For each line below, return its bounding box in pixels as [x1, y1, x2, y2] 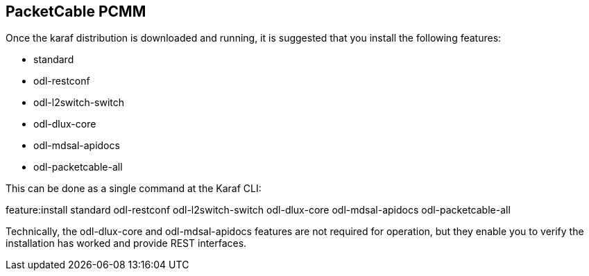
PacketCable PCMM [6, 3, 146, 20]
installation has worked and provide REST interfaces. [6, 237, 247, 250]
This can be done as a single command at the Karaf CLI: [6, 182, 262, 195]
